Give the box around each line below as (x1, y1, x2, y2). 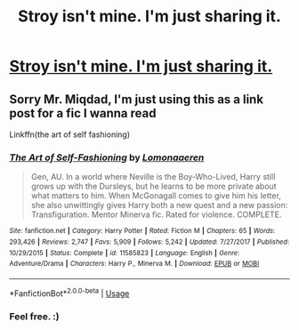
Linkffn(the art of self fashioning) (9, 129, 131, 140)
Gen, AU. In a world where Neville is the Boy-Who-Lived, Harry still (30, 172, 276, 182)
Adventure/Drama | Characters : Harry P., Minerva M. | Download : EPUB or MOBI (9, 260, 260, 269)
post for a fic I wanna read (9, 105, 157, 121)
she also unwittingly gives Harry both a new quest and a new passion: (30, 200, 288, 211)
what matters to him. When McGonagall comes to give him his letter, (30, 190, 282, 201)
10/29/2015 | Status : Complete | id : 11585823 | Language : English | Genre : (9, 248, 240, 257)
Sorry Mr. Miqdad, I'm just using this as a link (9, 92, 264, 107)
